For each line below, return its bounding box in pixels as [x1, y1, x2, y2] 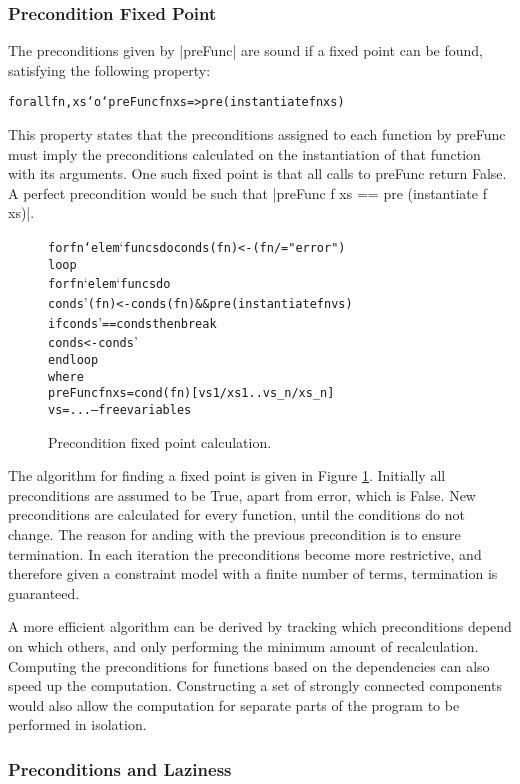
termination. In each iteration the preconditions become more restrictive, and [8, 543, 482, 564]
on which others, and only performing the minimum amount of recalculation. [8, 635, 479, 656]
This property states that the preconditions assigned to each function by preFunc [8, 124, 506, 145]
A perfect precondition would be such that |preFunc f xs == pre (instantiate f [8, 182, 487, 203]
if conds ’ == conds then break [48, 311, 217, 332]
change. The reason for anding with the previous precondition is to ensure [8, 523, 461, 544]
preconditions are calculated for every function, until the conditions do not [8, 504, 465, 525]
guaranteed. [8, 582, 80, 603]
